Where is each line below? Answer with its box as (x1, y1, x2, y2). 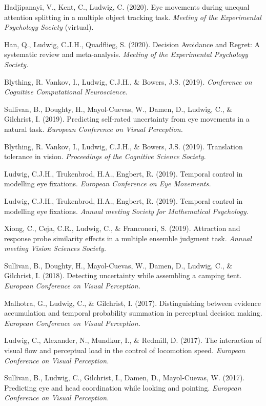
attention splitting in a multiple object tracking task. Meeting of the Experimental (4, 11, 261, 22)
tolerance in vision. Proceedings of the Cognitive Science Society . (4, 151, 206, 162)
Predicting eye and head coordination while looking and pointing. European (4, 382, 241, 393)
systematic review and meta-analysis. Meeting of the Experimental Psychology (4, 49, 248, 60)
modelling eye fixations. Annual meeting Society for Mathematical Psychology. (4, 205, 249, 216)
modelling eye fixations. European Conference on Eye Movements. (4, 178, 211, 189)
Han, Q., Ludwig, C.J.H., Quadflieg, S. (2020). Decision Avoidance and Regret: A (4, 38, 260, 49)
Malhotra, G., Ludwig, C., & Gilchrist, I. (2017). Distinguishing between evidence (4, 297, 261, 308)
